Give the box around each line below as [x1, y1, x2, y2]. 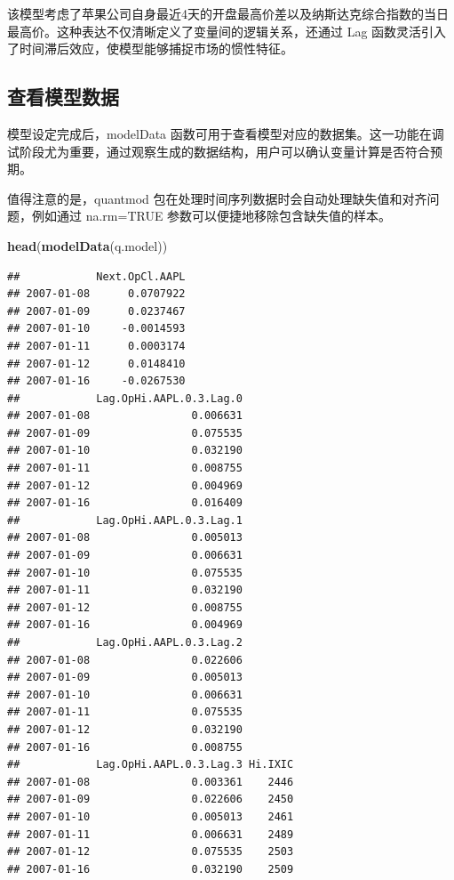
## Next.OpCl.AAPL [7, 270, 186, 283]
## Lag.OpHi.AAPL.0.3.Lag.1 [7, 513, 243, 527]
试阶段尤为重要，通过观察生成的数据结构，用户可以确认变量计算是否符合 [7, 141, 430, 160]
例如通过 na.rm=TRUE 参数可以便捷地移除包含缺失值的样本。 [31, 206, 392, 225]
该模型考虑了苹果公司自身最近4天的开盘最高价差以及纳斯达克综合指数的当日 [7, 4, 449, 22]
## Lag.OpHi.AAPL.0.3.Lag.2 [7, 636, 243, 650]
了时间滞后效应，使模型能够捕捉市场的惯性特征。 [7, 39, 293, 58]
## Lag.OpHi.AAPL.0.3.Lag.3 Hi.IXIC [7, 758, 294, 771]
